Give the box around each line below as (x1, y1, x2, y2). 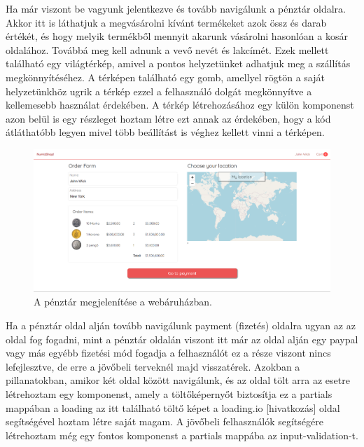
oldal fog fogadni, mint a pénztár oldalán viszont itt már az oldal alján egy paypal (6, 331, 358, 346)
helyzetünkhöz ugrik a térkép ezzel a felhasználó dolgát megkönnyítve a (6, 83, 312, 98)
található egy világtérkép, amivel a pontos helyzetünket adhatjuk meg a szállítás (6, 56, 351, 71)
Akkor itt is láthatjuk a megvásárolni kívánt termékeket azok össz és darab (6, 15, 327, 29)
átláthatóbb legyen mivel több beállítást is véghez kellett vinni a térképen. (6, 125, 325, 139)
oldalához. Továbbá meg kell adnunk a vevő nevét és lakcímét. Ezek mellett (6, 42, 329, 57)
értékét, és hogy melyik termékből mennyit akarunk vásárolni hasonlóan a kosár (6, 29, 348, 43)
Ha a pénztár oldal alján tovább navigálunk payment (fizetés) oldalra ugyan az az (6, 318, 356, 333)
